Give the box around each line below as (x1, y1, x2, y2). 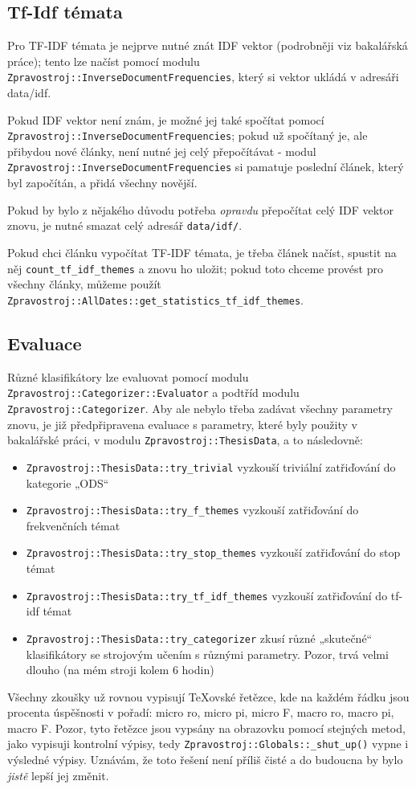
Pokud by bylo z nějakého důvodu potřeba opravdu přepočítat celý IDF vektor (7, 201, 394, 218)
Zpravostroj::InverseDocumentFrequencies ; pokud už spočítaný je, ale (7, 127, 368, 144)
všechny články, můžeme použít (7, 276, 161, 292)
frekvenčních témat (26, 517, 120, 533)
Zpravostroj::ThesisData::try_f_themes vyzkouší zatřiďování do (26, 501, 359, 518)
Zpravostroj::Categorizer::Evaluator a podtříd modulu (7, 384, 300, 401)
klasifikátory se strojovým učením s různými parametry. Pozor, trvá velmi (26, 645, 389, 662)
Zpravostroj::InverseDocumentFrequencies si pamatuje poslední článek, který (7, 158, 404, 175)
